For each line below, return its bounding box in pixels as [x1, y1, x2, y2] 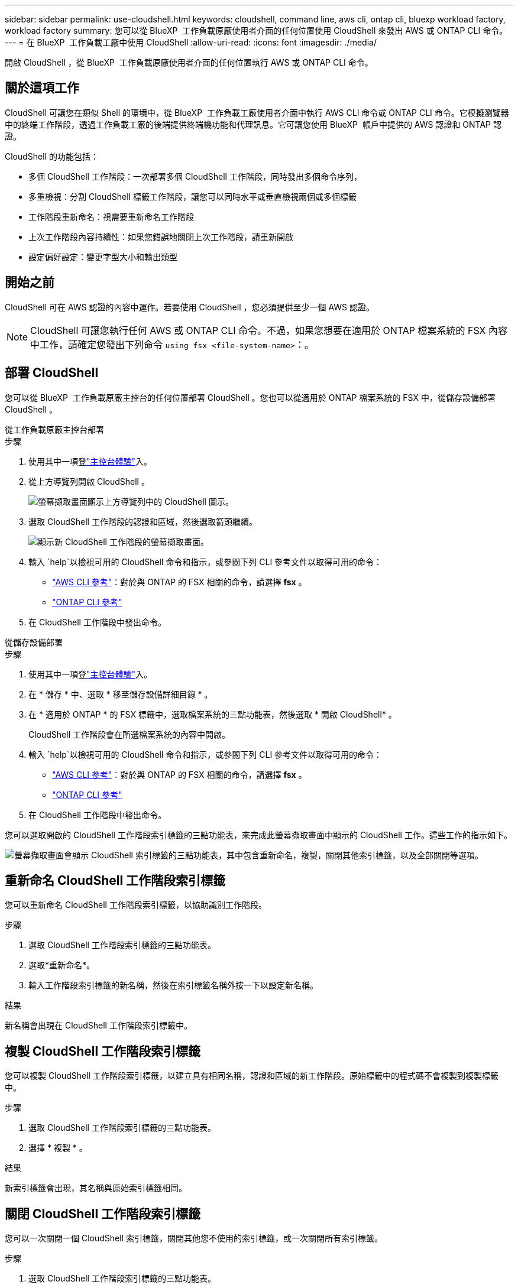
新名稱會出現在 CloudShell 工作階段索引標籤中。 [5, 1020, 192, 1031]
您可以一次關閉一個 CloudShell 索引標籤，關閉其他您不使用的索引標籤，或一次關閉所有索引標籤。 [5, 1233, 383, 1244]
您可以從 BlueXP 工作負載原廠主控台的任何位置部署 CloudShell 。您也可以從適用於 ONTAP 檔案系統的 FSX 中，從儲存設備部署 [5, 392, 496, 403]
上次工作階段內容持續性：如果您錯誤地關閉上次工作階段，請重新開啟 [28, 231, 293, 242]
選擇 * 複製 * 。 [28, 1143, 88, 1153]
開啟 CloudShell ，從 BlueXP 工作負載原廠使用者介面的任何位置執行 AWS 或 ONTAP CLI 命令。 [5, 57, 373, 67]
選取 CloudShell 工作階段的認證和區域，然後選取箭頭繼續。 [28, 516, 257, 527]
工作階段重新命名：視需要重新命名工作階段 [28, 211, 194, 222]
